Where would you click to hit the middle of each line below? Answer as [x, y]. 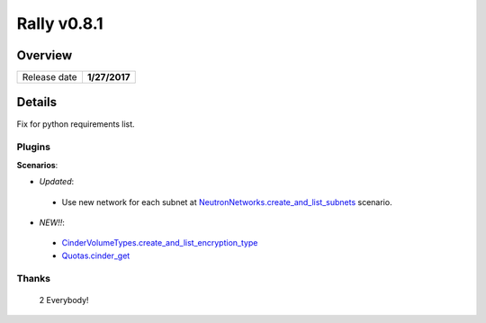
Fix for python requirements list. [76, 124]
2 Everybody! [64, 300]
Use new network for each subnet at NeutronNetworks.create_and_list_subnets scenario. [227, 202]
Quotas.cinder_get [96, 256]
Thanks [34, 279]
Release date [49, 77]
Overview [45, 55]
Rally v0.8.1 [60, 23]
